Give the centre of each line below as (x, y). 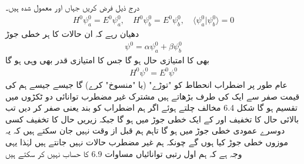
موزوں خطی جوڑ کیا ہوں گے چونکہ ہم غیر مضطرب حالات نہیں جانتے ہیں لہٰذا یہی (147, 141)
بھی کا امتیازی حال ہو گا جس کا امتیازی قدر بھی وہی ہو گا (107, 59)
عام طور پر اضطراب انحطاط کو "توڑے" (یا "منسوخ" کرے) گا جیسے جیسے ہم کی (146, 84)
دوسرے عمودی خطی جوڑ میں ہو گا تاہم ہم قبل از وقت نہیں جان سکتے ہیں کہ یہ (145, 130)
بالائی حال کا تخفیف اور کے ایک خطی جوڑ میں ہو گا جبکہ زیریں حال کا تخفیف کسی (152, 119)
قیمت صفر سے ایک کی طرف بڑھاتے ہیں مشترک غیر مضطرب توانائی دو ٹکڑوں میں (153, 96)
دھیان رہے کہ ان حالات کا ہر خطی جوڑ (72, 33)
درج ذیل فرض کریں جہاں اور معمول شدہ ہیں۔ (72, 7)
